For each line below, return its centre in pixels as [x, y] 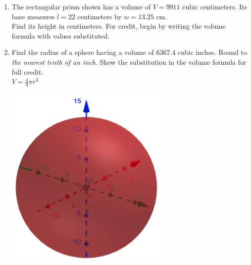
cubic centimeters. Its [215, 6]
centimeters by [100, 16]
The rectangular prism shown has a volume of [81, 6]
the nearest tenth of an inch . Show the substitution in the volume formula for [129, 62]
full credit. [27, 71]
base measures [33, 16]
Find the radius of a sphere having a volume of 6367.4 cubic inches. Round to [129, 52]
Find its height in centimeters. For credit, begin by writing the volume [119, 26]
